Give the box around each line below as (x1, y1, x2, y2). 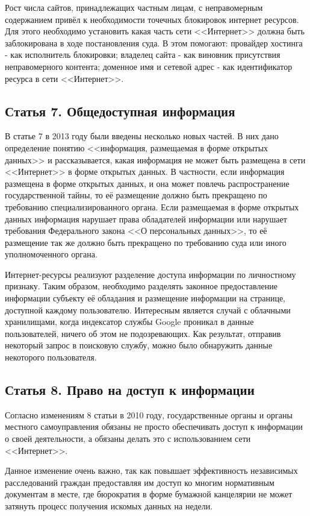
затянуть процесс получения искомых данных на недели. (5, 500, 213, 512)
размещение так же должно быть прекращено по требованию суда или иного (5, 236, 287, 248)
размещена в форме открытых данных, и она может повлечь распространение (5, 177, 290, 189)
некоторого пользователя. (5, 351, 97, 363)
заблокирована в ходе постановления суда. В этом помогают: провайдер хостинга (5, 36, 303, 49)
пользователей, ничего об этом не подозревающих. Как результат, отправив (5, 327, 281, 339)
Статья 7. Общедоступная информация (5, 101, 235, 120)
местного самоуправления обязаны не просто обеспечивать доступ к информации (5, 420, 303, 433)
